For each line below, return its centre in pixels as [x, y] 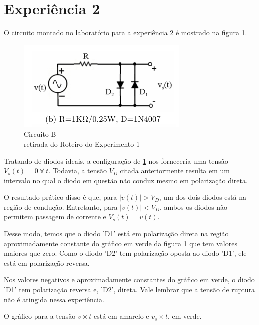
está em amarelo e [122, 316]
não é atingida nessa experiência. [54, 299]
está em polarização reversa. [47, 263]
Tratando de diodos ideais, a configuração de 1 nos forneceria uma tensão [116, 160]
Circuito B [40, 134]
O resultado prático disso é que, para [61, 197]
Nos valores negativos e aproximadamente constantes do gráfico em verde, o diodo [129, 280]
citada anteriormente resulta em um [175, 171]
